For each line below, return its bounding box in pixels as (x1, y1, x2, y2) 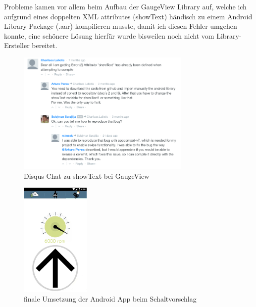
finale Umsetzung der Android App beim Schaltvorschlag (24, 294, 197, 304)
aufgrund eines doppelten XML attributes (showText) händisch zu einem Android (4, 11, 253, 21)
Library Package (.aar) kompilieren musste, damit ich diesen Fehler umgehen (4, 21, 237, 31)
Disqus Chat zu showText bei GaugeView (24, 170, 150, 181)
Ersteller (4, 40, 30, 51)
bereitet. (32, 40, 57, 51)
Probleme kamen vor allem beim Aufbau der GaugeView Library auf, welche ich (4, 1, 247, 11)
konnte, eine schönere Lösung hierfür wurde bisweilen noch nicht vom (4, 30, 214, 41)
